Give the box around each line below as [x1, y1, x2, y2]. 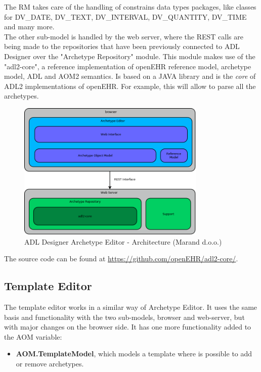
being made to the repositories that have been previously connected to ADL [4, 41, 240, 52]
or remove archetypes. [16, 358, 84, 369]
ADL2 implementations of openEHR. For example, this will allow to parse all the [4, 80, 256, 91]
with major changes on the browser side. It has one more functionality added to [4, 321, 251, 332]
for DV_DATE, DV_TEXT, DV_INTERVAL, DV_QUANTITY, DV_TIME [4, 11, 247, 22]
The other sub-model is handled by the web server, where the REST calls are [4, 31, 243, 41]
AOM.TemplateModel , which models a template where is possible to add [16, 348, 252, 359]
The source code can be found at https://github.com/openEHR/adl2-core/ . [4, 253, 238, 264]
